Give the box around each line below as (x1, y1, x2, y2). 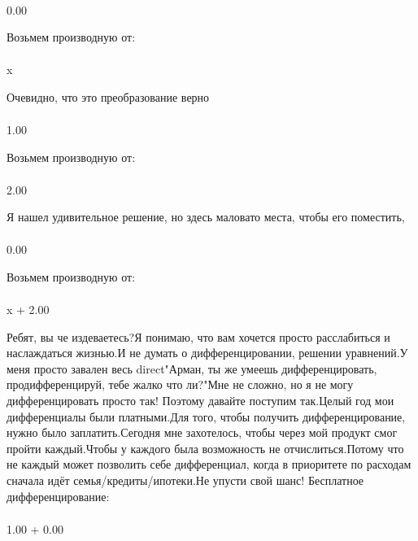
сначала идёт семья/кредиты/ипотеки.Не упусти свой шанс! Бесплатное (7, 471, 364, 488)
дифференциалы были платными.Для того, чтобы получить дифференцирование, (7, 408, 406, 425)
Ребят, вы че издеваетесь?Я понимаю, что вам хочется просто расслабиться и (7, 328, 390, 345)
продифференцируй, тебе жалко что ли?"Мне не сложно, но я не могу (7, 376, 354, 393)
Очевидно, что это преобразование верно (7, 88, 210, 105)
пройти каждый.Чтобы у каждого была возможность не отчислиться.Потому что (7, 439, 404, 456)
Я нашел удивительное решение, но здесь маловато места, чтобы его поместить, (7, 208, 405, 225)
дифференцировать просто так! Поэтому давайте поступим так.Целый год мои (7, 392, 394, 408)
